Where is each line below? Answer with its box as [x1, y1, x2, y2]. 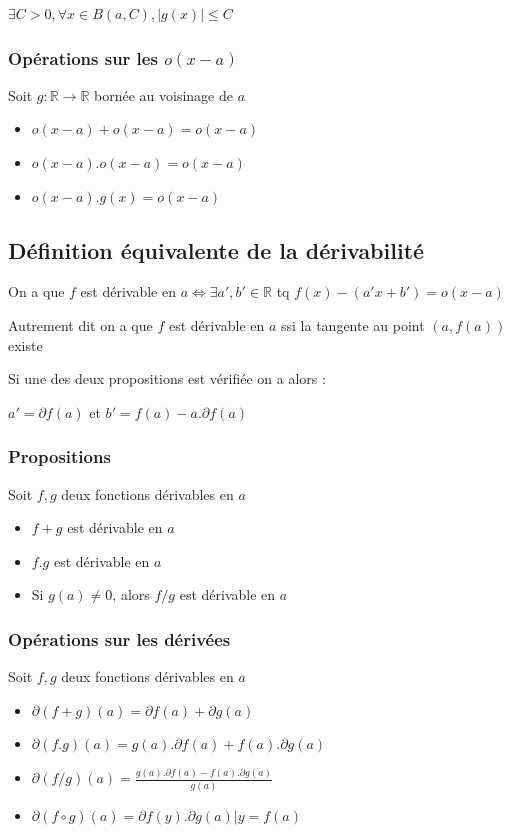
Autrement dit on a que [8, 314, 153, 335]
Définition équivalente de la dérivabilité [8, 234, 425, 265]
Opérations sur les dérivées [8, 626, 231, 651]
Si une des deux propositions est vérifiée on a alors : [8, 368, 326, 389]
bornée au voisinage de [94, 84, 233, 105]
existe [8, 334, 43, 355]
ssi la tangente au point [281, 314, 425, 335]
